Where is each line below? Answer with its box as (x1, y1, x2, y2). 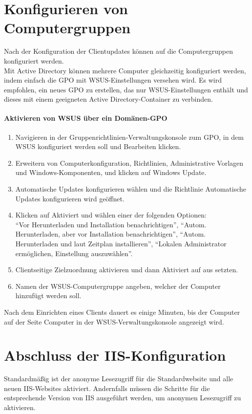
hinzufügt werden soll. (15, 290, 82, 301)
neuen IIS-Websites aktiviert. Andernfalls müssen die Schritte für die (4, 383, 210, 393)
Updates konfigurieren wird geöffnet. (15, 193, 125, 203)
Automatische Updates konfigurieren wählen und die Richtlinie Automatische (15, 184, 247, 194)
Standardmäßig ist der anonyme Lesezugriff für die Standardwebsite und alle (4, 373, 233, 384)
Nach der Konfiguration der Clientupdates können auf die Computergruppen (4, 46, 233, 56)
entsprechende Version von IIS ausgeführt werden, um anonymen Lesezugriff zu (4, 392, 241, 403)
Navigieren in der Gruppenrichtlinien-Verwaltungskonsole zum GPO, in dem (15, 131, 244, 142)
